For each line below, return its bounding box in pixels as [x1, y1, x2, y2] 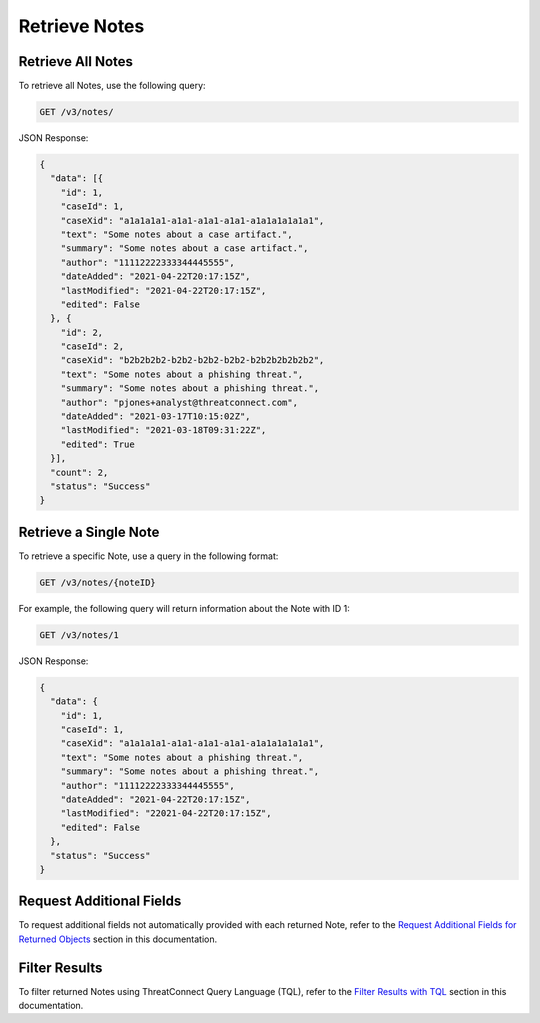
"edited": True [60, 438, 135, 450]
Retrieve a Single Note [18, 523, 160, 540]
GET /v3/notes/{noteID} [39, 576, 157, 588]
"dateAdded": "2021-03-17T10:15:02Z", [60, 411, 251, 422]
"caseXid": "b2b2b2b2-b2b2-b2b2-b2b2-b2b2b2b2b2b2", [60, 355, 325, 366]
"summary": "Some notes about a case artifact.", [60, 243, 309, 254]
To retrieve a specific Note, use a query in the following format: [18, 550, 279, 562]
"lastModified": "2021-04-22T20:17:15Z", [60, 285, 267, 296]
